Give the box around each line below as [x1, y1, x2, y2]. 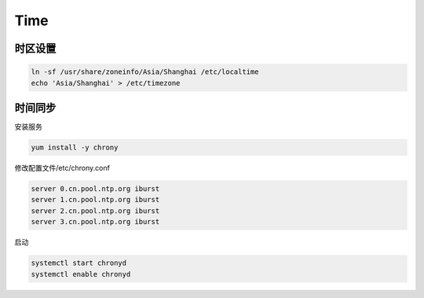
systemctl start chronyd [31, 259, 127, 267]
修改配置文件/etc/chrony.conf [14, 164, 110, 173]
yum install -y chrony [31, 143, 119, 153]
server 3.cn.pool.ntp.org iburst [31, 217, 160, 226]
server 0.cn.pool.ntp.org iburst [31, 185, 160, 193]
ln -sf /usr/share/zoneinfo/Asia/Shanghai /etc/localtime [31, 68, 259, 76]
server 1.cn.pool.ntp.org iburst [31, 195, 160, 204]
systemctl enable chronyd [31, 270, 131, 278]
